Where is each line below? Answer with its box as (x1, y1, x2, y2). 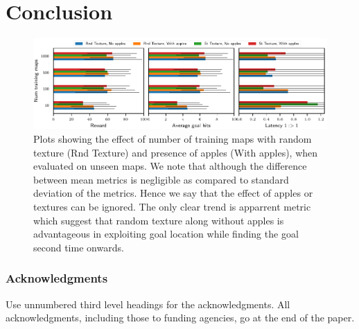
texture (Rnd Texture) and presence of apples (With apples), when (33, 145, 318, 159)
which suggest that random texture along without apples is (33, 213, 284, 227)
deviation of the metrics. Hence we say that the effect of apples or (33, 186, 313, 200)
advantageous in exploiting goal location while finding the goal (33, 226, 299, 241)
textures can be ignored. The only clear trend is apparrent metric (33, 199, 311, 214)
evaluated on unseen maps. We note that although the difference (33, 159, 307, 173)
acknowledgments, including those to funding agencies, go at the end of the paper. (6, 310, 355, 325)
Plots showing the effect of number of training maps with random (33, 132, 312, 146)
